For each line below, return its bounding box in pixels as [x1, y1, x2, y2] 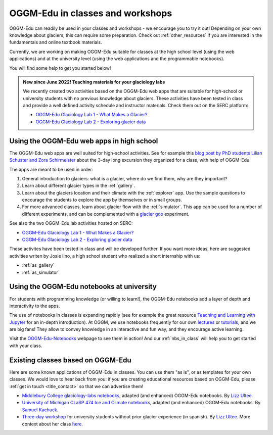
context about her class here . [22, 421, 83, 427]
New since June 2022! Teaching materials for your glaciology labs [23, 79, 165, 85]
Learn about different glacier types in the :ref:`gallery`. [22, 182, 135, 189]
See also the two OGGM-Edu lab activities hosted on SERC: [9, 220, 133, 226]
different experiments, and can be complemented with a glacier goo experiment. [22, 211, 190, 217]
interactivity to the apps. [9, 303, 60, 309]
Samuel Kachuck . [22, 407, 59, 413]
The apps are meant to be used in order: [9, 166, 94, 172]
